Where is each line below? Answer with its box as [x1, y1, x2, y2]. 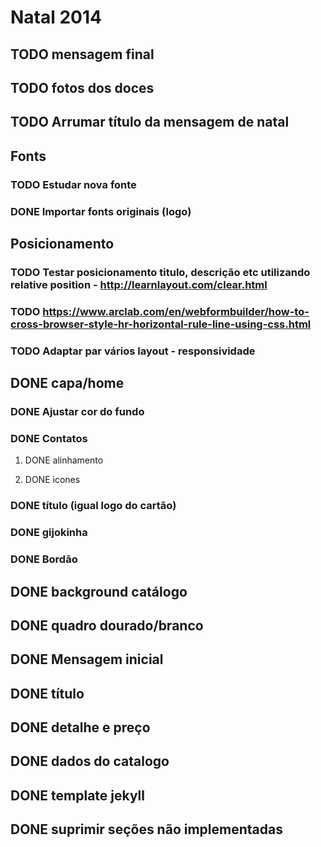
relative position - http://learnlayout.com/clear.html [10, 277, 268, 291]
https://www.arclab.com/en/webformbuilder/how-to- [42, 304, 310, 318]
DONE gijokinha [10, 526, 88, 540]
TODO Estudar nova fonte [10, 177, 137, 191]
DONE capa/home [10, 375, 125, 392]
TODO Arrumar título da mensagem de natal [10, 114, 290, 131]
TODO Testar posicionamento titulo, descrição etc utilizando [10, 265, 311, 279]
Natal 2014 [10, 6, 102, 29]
